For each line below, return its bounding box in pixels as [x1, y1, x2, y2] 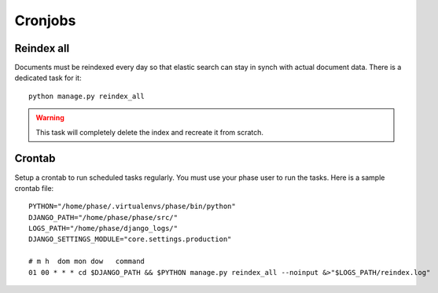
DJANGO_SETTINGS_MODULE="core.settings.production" [28, 235, 232, 244]
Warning [35, 113, 64, 123]
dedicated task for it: [14, 73, 82, 82]
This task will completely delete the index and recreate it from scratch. [35, 127, 263, 137]
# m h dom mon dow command [28, 257, 145, 266]
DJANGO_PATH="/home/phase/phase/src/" [28, 213, 179, 222]
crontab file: [14, 183, 54, 192]
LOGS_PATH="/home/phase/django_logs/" [28, 224, 179, 233]
